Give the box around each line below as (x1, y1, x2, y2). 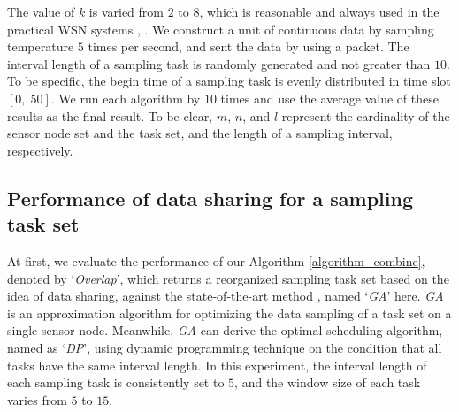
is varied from (88, 3, 164, 20)
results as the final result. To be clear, (7, 106, 213, 125)
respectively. (7, 141, 73, 159)
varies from (7, 390, 67, 408)
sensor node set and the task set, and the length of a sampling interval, (7, 124, 393, 142)
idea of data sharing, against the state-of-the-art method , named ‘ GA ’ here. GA (7, 286, 444, 305)
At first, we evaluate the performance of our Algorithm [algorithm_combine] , (7, 251, 425, 270)
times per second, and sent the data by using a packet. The (88, 37, 409, 56)
